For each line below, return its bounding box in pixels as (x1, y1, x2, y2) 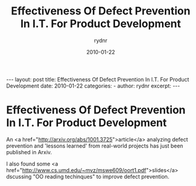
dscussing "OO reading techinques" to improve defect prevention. (6, 173, 170, 180)
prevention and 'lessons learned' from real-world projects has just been (6, 142, 183, 149)
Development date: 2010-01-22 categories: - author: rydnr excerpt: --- (6, 82, 180, 89)
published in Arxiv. (6, 148, 52, 155)
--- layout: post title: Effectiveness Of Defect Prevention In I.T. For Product (6, 76, 189, 83)
